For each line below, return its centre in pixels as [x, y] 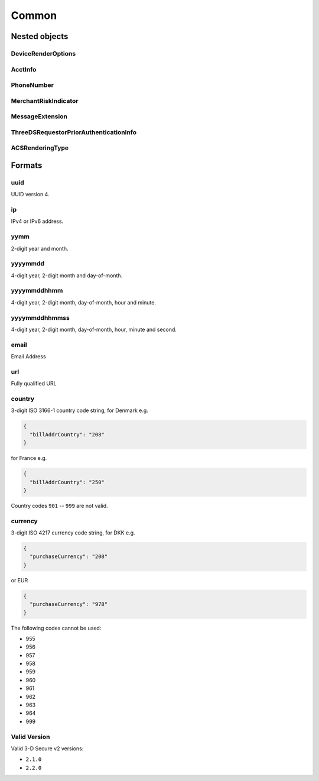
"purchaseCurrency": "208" [69, 557]
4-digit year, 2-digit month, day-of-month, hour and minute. [84, 302]
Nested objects [40, 36]
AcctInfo [24, 69]
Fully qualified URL [34, 384]
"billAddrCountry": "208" [67, 434]
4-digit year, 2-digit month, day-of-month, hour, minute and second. [94, 329]
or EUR [19, 580]
